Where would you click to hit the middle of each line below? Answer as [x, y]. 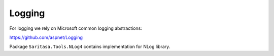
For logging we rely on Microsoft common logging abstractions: [76, 28]
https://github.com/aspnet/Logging [46, 37]
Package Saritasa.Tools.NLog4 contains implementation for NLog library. [90, 47]
